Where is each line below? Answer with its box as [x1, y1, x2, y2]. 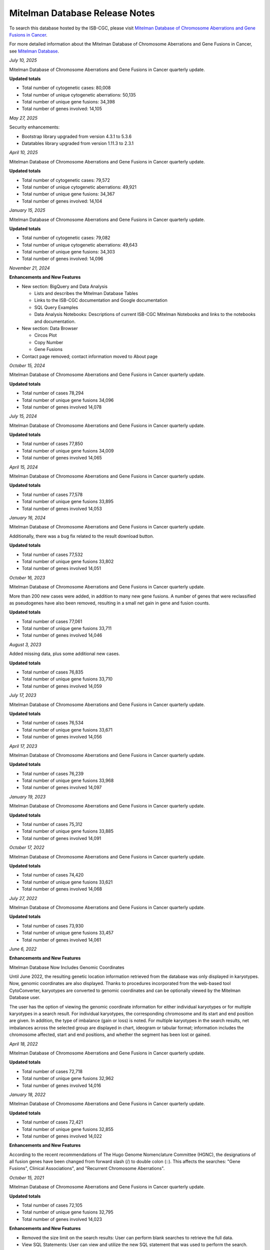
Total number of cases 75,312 [21, 821, 82, 827]
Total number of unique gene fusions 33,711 [21, 625, 112, 631]
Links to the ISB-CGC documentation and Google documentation [34, 297, 167, 303]
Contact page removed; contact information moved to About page [21, 353, 158, 359]
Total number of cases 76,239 [21, 770, 84, 776]
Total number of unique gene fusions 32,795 [21, 1209, 113, 1215]
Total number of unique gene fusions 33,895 [21, 498, 114, 504]
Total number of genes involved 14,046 [21, 632, 102, 638]
